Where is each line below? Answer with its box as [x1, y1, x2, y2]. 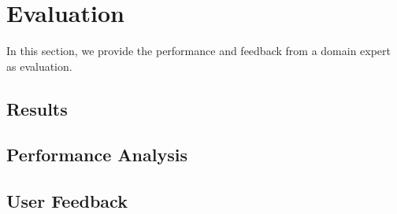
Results [6, 96, 68, 120]
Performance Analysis [6, 142, 187, 167]
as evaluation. [6, 57, 72, 74]
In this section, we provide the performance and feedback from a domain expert [6, 42, 391, 59]
